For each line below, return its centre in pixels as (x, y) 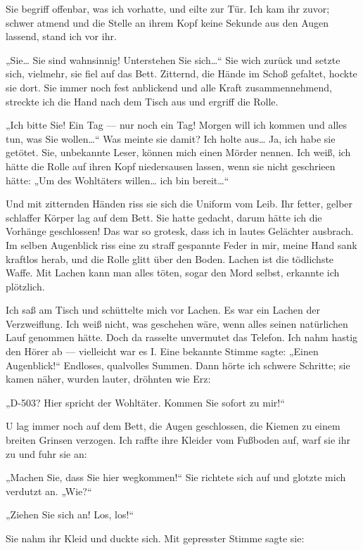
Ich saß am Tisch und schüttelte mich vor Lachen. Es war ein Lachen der (163, 310)
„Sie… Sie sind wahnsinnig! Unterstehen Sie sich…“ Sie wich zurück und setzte (173, 59)
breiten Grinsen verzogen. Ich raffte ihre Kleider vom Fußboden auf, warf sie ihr (178, 440)
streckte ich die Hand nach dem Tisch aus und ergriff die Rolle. (142, 101)
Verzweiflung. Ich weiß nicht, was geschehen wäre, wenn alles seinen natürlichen (177, 323)
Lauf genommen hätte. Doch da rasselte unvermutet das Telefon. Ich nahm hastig (182, 337)
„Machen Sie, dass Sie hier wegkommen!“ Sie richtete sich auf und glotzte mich (176, 477)
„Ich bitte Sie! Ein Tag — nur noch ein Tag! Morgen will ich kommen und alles (176, 125)
